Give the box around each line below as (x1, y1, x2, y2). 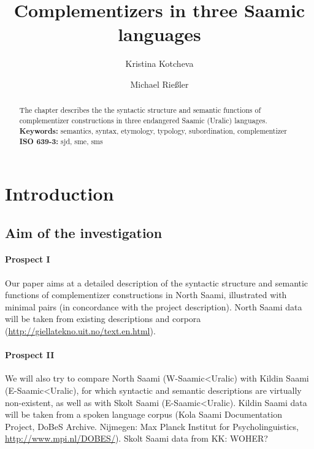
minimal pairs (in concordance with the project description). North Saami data (5, 300, 302, 313)
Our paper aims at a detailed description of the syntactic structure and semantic (5, 276, 308, 289)
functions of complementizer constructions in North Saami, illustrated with (5, 288, 287, 301)
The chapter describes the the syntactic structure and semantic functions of (19, 105, 261, 115)
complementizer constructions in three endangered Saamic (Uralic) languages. (19, 115, 267, 125)
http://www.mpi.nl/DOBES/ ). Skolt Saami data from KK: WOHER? (5, 432, 268, 445)
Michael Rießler (130, 77, 189, 90)
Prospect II (5, 348, 55, 361)
